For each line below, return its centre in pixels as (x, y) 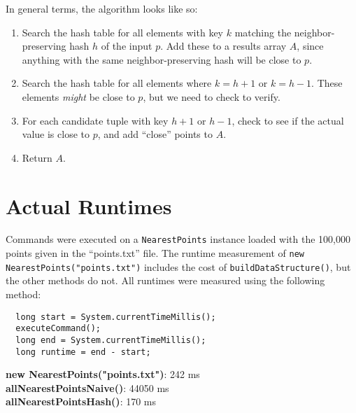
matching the (263, 32)
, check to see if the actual (288, 120)
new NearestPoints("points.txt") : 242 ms (103, 374)
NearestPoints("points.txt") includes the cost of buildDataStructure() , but (178, 266)
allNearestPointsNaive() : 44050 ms (87, 387)
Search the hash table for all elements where (117, 83)
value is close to (56, 134)
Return (37, 157)
